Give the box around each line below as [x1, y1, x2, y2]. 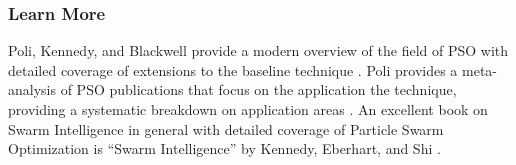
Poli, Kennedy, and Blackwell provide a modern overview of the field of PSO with [8, 40, 509, 61]
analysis [8, 79, 56, 100]
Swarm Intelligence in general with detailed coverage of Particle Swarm [8, 118, 444, 139]
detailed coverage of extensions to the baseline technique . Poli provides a [8, 59, 458, 80]
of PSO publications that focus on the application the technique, [60, 79, 457, 100]
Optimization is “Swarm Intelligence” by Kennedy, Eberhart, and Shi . [8, 138, 441, 159]
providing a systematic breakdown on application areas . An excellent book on [8, 99, 488, 119]
